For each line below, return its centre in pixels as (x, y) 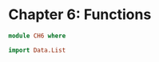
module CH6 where (37, 36)
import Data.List (37, 50)
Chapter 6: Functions (80, 15)
